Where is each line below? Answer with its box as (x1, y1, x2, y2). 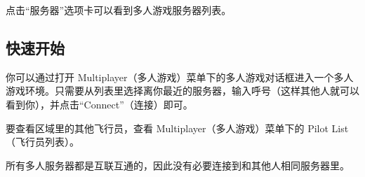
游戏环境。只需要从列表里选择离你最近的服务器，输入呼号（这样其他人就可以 (6, 83, 359, 98)
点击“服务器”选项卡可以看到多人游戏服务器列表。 (6, 3, 232, 17)
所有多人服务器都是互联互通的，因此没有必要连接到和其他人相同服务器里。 (6, 157, 350, 172)
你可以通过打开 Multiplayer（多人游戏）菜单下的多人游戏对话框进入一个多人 (6, 69, 354, 84)
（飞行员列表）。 (6, 134, 79, 149)
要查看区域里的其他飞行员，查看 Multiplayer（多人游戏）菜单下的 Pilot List (6, 120, 349, 135)
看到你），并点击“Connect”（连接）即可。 (6, 97, 193, 111)
